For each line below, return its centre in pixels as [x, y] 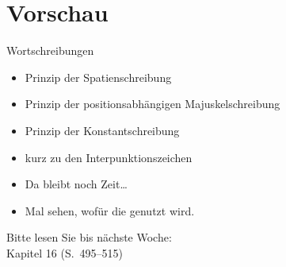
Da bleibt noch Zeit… [76, 184]
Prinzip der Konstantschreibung [102, 130]
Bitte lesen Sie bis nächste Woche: [89, 237]
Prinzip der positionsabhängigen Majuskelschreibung [153, 104]
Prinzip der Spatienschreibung [98, 77]
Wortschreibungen [50, 50]
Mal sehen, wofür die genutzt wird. [110, 210]
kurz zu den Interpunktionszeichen [109, 157]
